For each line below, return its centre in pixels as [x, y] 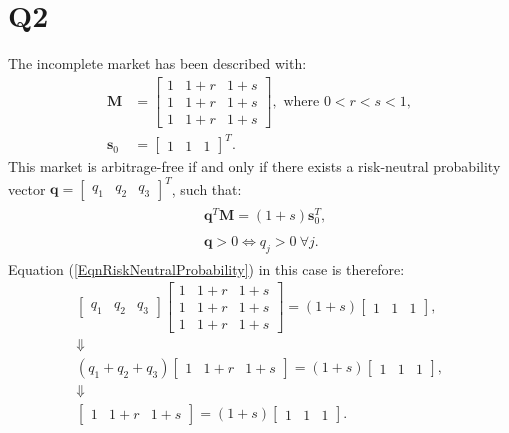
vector [27, 188]
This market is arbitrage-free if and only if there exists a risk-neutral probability [254, 166]
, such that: [206, 188]
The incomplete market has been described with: [157, 63]
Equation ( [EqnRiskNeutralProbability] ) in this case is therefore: [206, 268]
